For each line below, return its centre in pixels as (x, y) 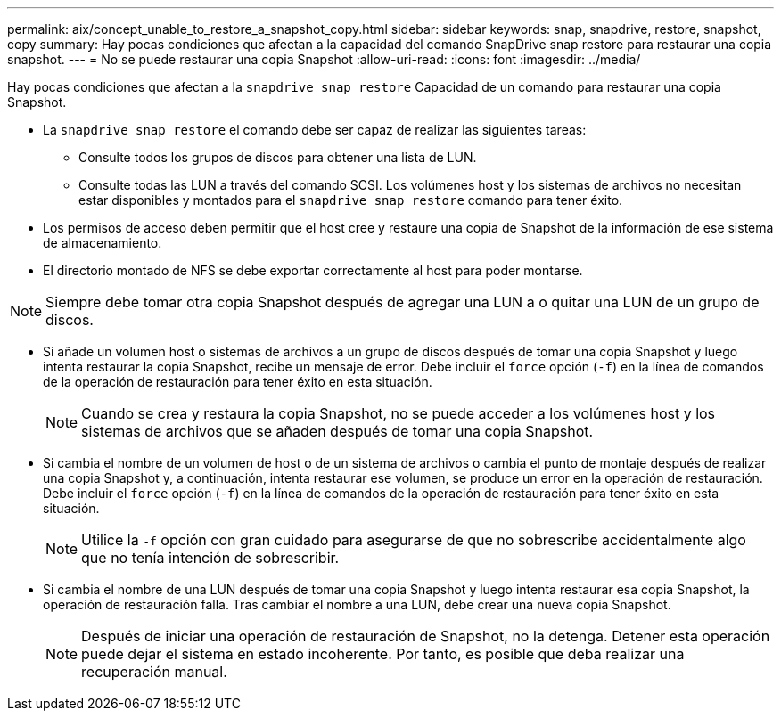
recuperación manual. (154, 672)
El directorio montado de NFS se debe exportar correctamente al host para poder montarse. (313, 270)
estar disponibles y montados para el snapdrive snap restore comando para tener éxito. (351, 200)
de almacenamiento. (103, 243)
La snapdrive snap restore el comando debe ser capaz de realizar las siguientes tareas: (315, 130)
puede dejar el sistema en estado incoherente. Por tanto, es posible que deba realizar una (383, 654)
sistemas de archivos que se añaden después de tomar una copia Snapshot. (337, 431)
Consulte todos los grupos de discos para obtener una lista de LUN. (278, 157)
